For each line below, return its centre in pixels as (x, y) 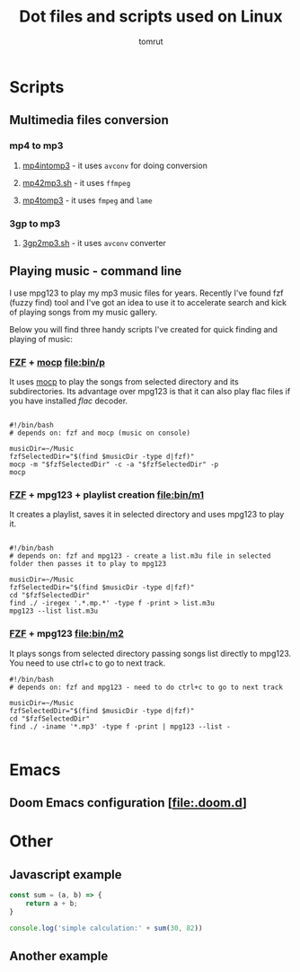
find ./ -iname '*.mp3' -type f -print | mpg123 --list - (120, 726)
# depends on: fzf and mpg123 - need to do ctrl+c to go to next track (146, 687)
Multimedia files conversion (89, 120)
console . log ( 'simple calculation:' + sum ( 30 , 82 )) (106, 928)
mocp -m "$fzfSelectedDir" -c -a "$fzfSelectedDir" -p (114, 464)
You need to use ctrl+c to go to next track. (88, 663)
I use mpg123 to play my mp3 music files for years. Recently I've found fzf (146, 293)
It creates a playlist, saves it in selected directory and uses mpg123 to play (147, 515)
